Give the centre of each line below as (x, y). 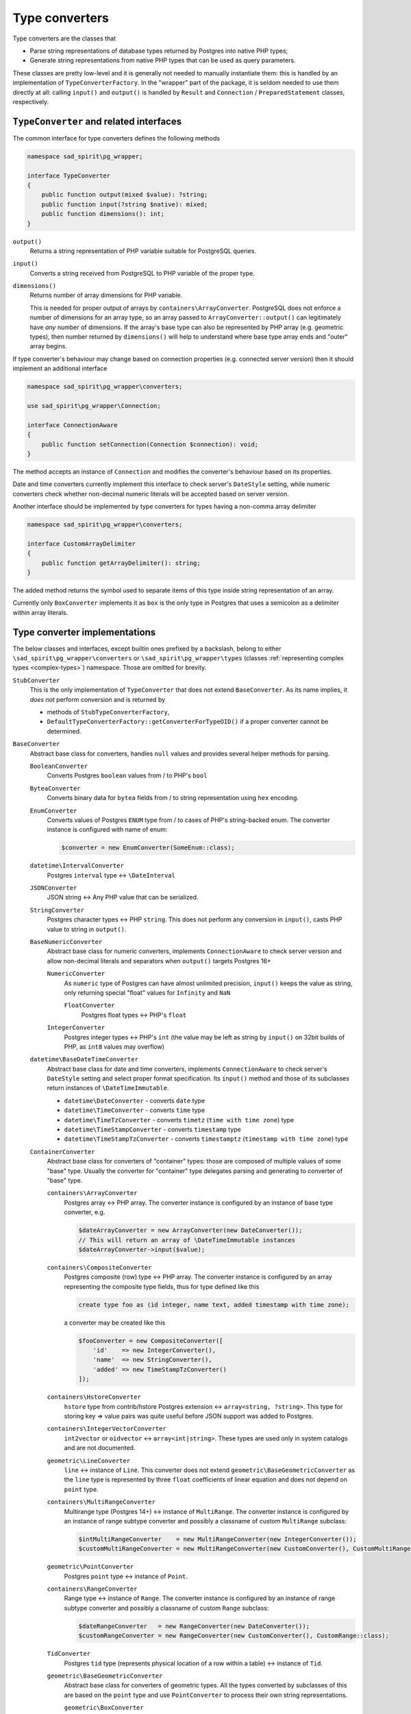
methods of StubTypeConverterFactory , (108, 712)
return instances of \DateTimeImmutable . (108, 1088)
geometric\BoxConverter (104, 1708)
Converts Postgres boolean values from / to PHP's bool (127, 775)
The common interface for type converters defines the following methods (116, 138)
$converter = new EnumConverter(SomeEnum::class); (148, 848)
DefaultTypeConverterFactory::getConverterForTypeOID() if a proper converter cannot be (188, 722)
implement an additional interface (60, 369)
